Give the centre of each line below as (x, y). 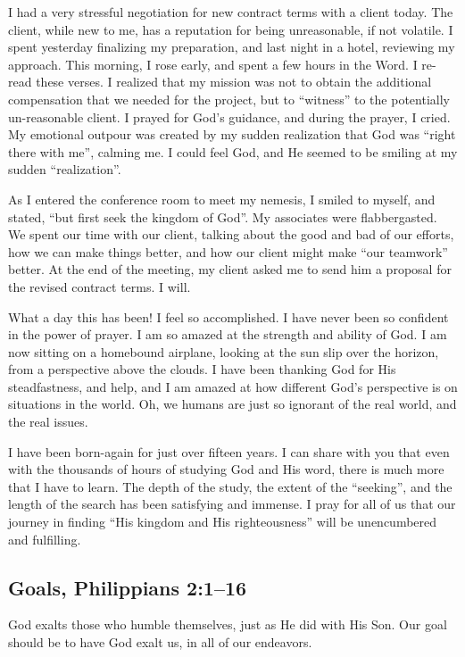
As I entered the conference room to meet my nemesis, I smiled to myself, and (222, 199)
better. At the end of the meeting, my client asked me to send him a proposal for (230, 269)
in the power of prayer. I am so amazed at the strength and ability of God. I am (228, 334)
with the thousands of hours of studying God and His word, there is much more (226, 469)
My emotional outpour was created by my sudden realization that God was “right (232, 134)
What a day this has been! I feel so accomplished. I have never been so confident (228, 316)
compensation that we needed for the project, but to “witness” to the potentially (229, 99)
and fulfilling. (45, 539)
